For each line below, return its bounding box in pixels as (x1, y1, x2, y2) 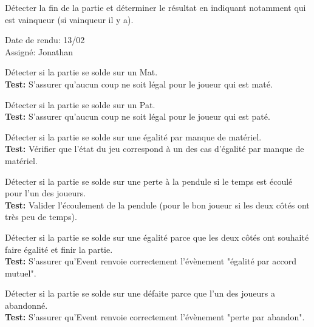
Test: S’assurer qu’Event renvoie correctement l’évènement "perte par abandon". (5, 311, 305, 323)
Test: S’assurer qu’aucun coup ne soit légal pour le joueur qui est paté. (5, 110, 270, 123)
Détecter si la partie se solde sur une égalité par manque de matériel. (5, 130, 262, 143)
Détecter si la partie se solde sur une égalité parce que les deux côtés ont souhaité (5, 230, 309, 243)
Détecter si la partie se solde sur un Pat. (5, 98, 155, 111)
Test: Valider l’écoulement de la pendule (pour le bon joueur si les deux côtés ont (5, 198, 310, 211)
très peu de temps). (5, 210, 77, 223)
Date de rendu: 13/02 (5, 33, 85, 46)
